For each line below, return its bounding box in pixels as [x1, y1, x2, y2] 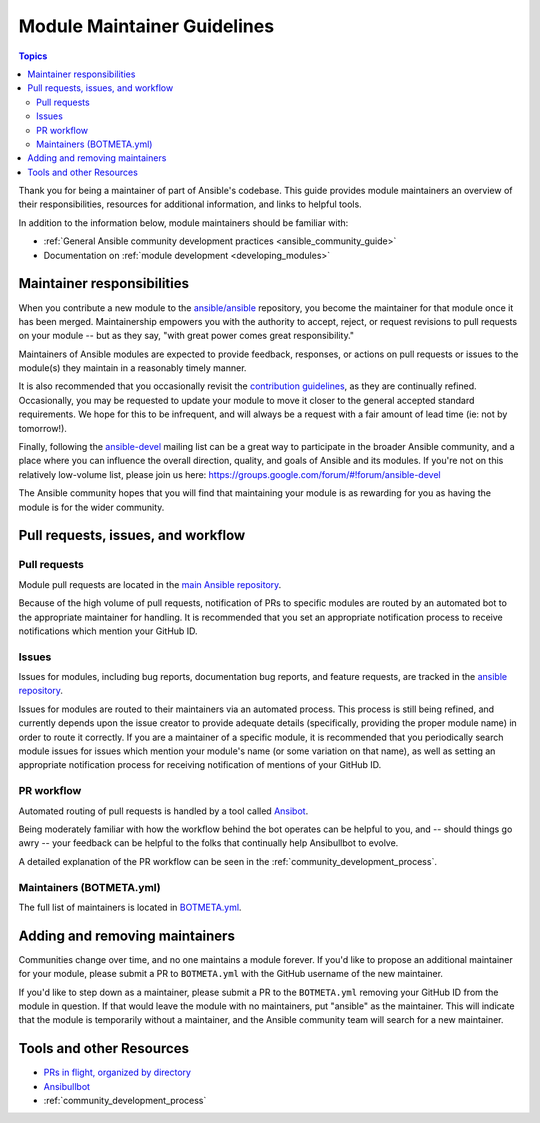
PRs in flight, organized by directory [43, 1066, 192, 1079]
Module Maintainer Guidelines [18, 15, 275, 37]
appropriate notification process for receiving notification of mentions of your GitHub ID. [18, 759, 382, 771]
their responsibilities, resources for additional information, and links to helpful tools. [18, 198, 362, 210]
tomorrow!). [18, 422, 67, 434]
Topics [18, 50, 48, 62]
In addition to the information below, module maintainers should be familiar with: [18, 216, 349, 229]
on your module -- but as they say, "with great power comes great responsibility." [18, 330, 355, 342]
